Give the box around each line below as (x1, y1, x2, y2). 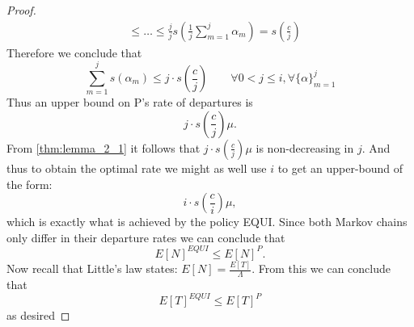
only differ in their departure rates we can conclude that (6, 228, 285, 245)
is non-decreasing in (256, 139, 354, 156)
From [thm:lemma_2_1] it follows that (6, 139, 201, 156)
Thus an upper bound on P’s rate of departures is (6, 94, 253, 111)
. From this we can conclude (251, 260, 391, 277)
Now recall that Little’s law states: (6, 260, 178, 277)
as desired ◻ (6, 307, 70, 324)
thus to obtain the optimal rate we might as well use (6, 159, 267, 176)
